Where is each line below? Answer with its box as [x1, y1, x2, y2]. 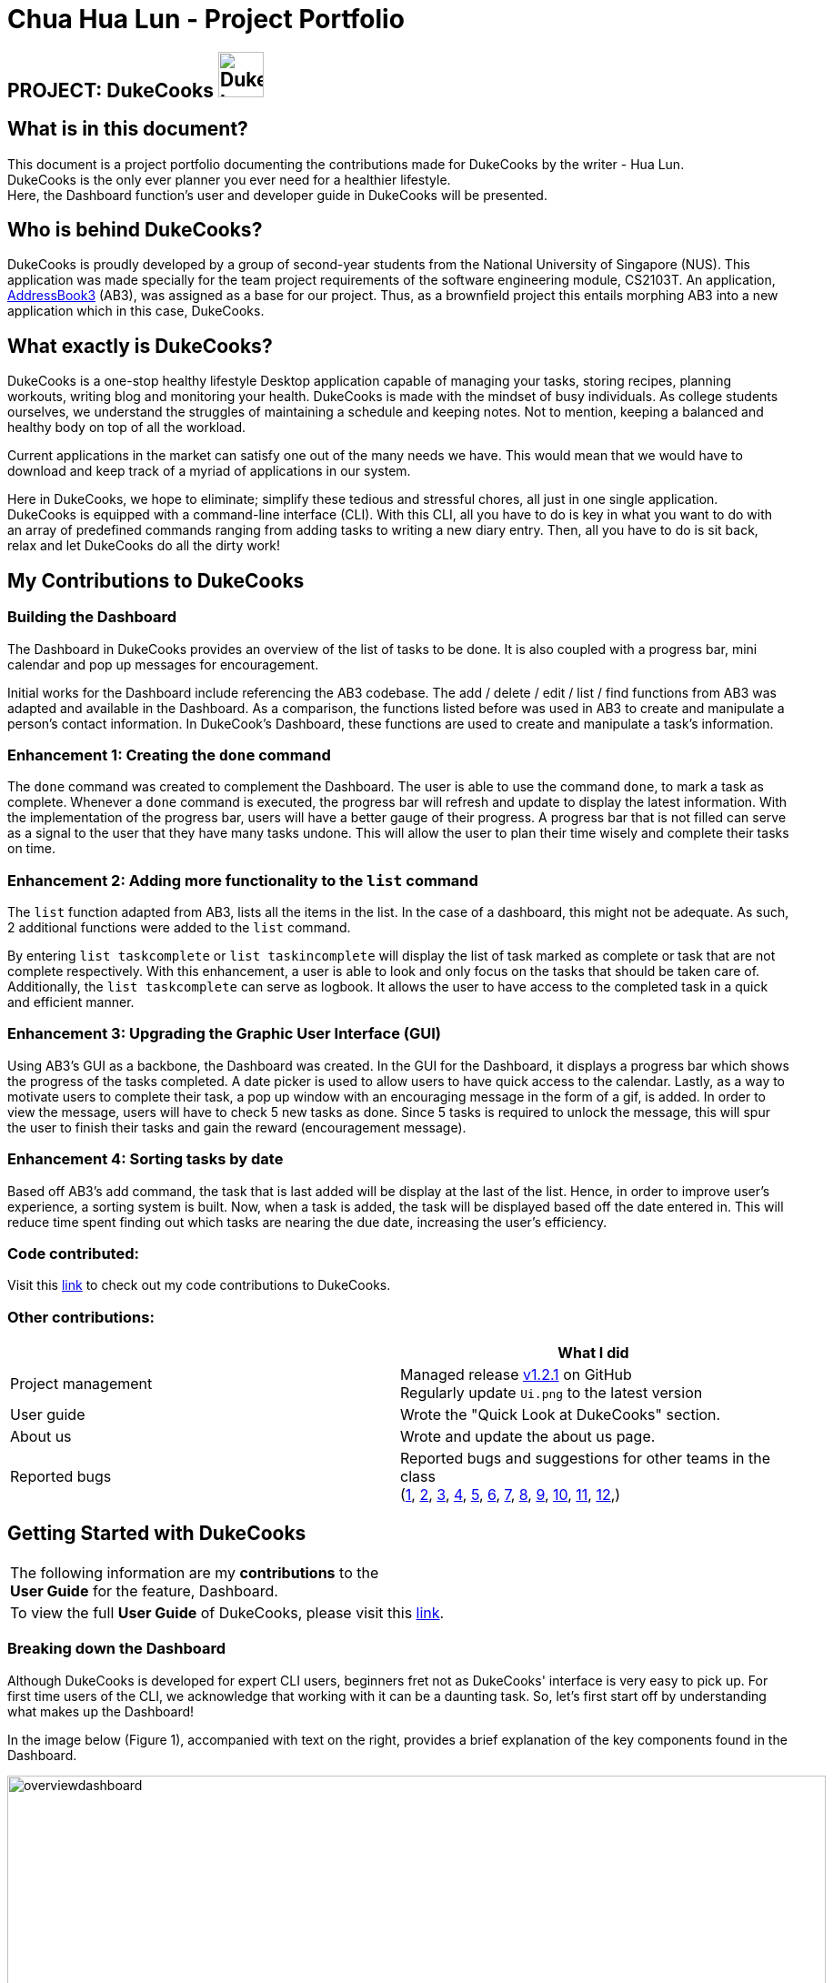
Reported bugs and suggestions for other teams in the [400, 1449, 770, 1467]
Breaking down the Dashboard [7, 1639, 226, 1658]
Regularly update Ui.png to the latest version [400, 1384, 703, 1402]
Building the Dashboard [7, 608, 177, 627]
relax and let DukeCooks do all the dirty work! [7, 538, 281, 554]
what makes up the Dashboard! [7, 1703, 195, 1719]
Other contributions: [7, 1307, 155, 1326]
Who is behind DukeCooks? [7, 218, 263, 242]
